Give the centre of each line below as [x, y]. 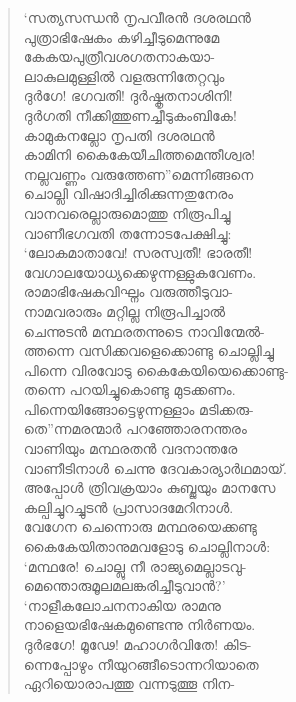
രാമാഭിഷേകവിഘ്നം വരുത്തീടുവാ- [128, 291]
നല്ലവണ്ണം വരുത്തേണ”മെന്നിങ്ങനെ [138, 173]
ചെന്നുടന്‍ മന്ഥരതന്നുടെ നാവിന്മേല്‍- [144, 330]
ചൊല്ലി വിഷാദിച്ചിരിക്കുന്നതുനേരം [128, 193]
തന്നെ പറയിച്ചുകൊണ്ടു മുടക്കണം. [129, 389]
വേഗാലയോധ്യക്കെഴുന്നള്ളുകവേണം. [140, 271]
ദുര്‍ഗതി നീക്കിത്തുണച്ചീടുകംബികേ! [130, 114]
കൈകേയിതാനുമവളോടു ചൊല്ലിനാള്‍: [147, 546]
